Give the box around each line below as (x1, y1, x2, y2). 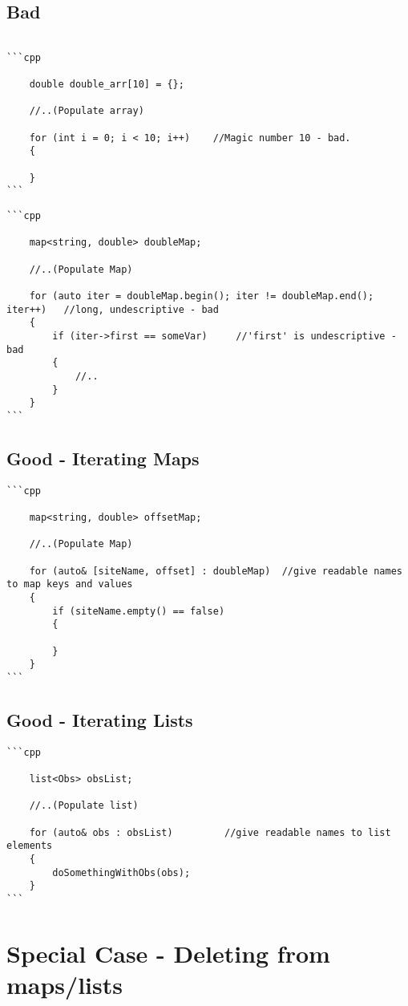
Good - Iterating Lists (6, 708, 193, 732)
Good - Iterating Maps (6, 445, 200, 470)
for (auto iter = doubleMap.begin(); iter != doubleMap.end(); (29, 290, 374, 302)
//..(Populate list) (29, 800, 139, 812)
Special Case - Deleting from (6, 936, 330, 969)
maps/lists (6, 968, 123, 1001)
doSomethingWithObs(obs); (52, 866, 191, 878)
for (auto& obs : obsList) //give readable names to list (29, 826, 391, 838)
